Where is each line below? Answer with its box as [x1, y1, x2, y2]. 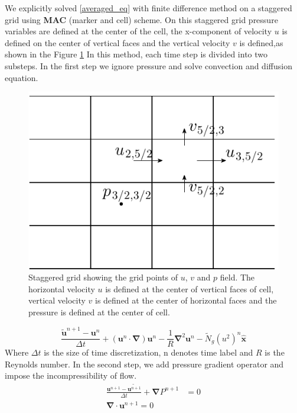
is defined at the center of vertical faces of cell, [105, 282, 274, 295]
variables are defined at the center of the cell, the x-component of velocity [5, 25, 272, 37]
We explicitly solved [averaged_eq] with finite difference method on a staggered [5, 2, 292, 14]
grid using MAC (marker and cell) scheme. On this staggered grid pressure [5, 13, 278, 25]
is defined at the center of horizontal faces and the [94, 294, 277, 306]
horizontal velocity [28, 282, 95, 295]
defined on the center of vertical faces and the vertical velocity [5, 36, 230, 49]
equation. [5, 71, 38, 83]
